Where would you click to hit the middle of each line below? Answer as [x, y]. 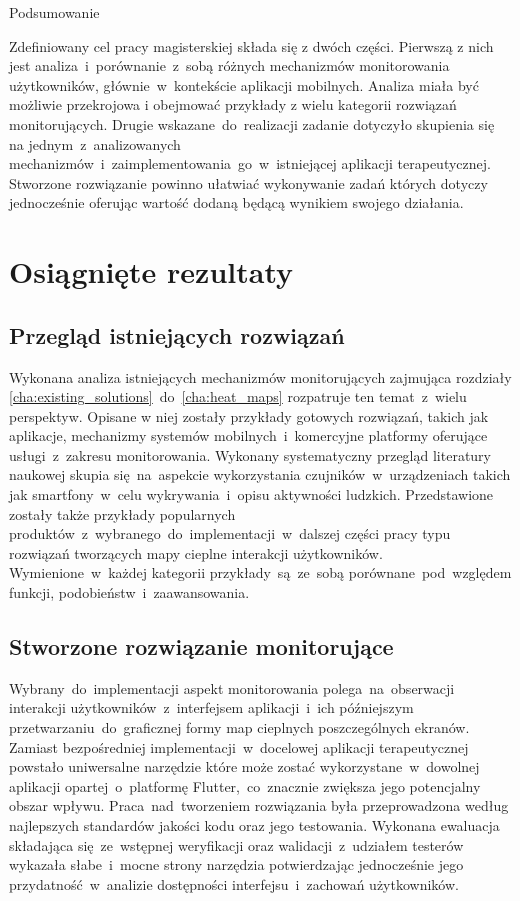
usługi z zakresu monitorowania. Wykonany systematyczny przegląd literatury [250, 454]
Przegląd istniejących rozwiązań [177, 334]
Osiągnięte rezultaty [151, 271]
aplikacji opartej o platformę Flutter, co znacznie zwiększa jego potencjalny [245, 785]
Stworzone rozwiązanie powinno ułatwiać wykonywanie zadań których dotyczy [248, 182]
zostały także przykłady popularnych [122, 513]
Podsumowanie [54, 12]
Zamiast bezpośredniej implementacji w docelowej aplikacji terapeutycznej [239, 746]
